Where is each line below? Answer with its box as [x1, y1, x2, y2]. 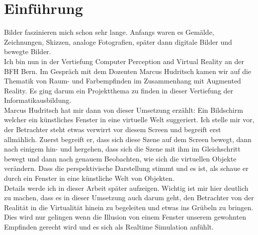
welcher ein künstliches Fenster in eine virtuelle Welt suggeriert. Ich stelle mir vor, [4, 114, 255, 125]
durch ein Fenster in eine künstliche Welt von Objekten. [4, 173, 174, 183]
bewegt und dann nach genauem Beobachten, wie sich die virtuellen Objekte [4, 153, 237, 163]
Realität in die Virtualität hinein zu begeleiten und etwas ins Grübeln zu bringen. [4, 202, 254, 212]
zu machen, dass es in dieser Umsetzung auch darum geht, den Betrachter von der [4, 192, 254, 203]
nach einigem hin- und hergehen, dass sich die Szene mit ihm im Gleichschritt [4, 144, 241, 154]
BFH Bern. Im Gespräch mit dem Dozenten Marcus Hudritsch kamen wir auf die [4, 66, 252, 76]
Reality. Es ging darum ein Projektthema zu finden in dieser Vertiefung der [4, 85, 234, 95]
